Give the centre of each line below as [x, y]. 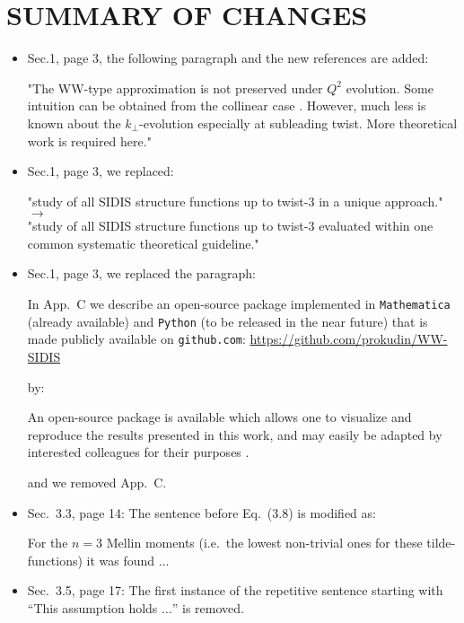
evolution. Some [390, 88]
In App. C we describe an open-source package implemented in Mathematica [239, 304]
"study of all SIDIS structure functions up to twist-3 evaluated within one [230, 226]
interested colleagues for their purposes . [138, 452]
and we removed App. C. [97, 482]
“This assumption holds [92, 607]
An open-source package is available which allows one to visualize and [219, 417]
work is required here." [89, 140]
